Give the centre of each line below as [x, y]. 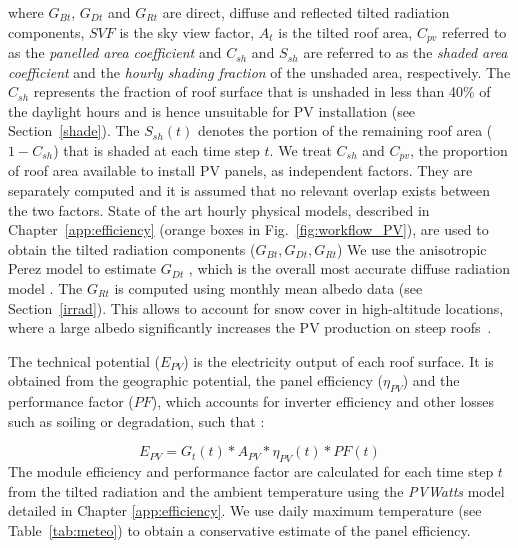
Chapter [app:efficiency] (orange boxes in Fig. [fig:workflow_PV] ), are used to [248, 229]
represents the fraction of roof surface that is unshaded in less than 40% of [262, 91]
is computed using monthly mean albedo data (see [268, 288]
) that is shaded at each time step [156, 150]
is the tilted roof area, [345, 31]
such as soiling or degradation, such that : [136, 420]
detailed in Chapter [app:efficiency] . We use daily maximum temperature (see [245, 510]
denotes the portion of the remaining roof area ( [345, 130]
